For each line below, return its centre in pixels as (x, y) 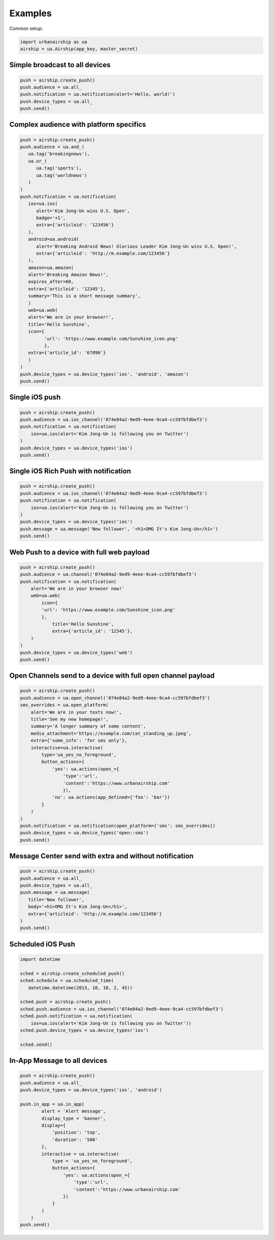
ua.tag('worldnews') (62, 175)
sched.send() (36, 1044)
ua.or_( (38, 161)
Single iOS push (35, 398)
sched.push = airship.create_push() (66, 1002)
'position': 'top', (76, 1132)
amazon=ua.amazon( (51, 267)
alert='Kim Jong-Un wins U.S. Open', (83, 211)
